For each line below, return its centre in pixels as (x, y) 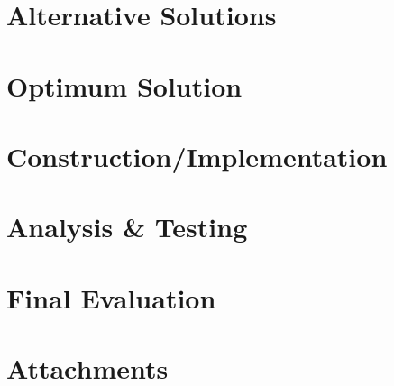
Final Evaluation (111, 297)
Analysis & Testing (127, 227)
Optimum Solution (124, 85)
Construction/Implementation (197, 156)
